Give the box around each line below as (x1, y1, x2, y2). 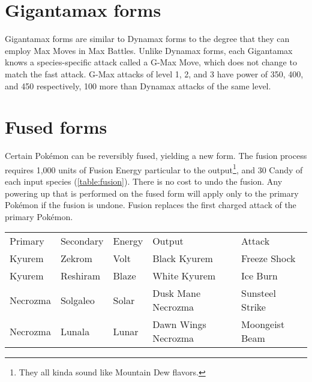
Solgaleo (60, 293, 95, 307)
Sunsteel (241, 286, 276, 300)
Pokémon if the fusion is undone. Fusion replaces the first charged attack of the (5, 198, 296, 211)
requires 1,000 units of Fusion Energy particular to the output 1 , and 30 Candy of (5, 161, 303, 176)
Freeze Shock (241, 251, 296, 266)
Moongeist (241, 317, 285, 332)
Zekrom (60, 251, 92, 266)
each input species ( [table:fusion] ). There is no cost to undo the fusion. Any (5, 175, 283, 188)
